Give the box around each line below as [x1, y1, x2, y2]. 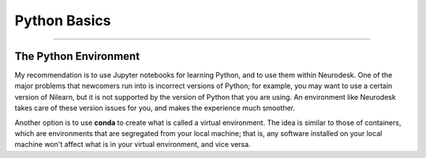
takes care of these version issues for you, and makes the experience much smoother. [14, 103, 296, 113]
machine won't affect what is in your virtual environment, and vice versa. [14, 140, 252, 149]
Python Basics [14, 12, 111, 29]
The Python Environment [14, 50, 140, 63]
